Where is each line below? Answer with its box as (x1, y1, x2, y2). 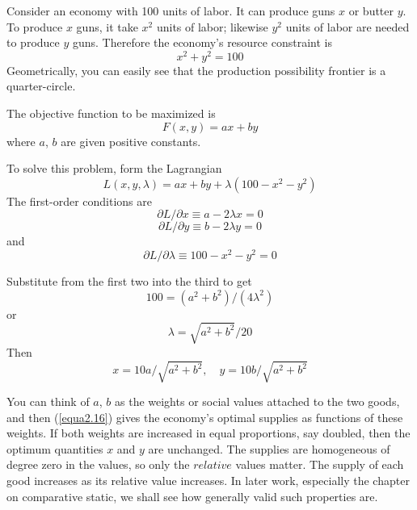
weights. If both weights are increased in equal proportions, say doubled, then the (6, 424, 411, 441)
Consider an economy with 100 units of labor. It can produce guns (6, 2, 335, 19)
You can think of (6, 392, 90, 409)
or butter (348, 2, 394, 19)
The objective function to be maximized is (6, 105, 216, 122)
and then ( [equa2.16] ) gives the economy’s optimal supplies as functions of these (6, 408, 403, 425)
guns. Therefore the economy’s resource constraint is (72, 34, 332, 51)
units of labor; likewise (156, 18, 268, 35)
